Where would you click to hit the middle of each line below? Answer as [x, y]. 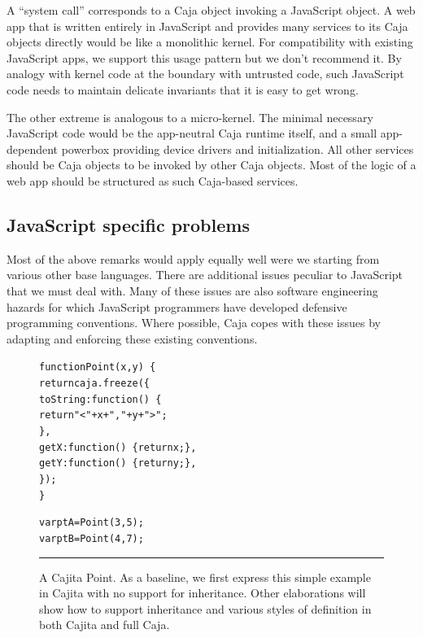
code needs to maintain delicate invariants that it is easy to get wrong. [183, 89]
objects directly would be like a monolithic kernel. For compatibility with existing [210, 42]
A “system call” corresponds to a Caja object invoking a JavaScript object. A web [211, 10]
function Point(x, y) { [98, 367]
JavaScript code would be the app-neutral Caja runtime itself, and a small [192, 133]
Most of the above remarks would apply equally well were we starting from [193, 258]
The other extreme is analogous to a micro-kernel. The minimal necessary [190, 117]
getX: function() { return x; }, [118, 447]
